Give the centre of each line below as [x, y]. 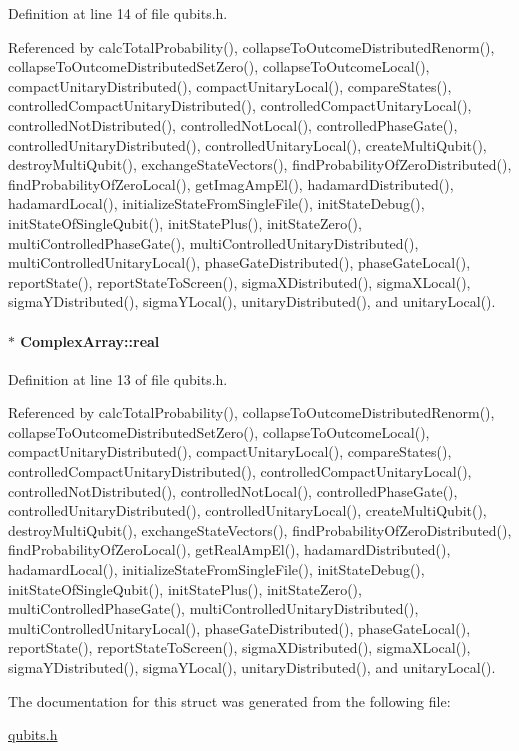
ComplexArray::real [90, 340]
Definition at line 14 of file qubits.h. [118, 13]
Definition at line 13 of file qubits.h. [118, 378]
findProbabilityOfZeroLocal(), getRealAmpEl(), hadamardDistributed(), [229, 549]
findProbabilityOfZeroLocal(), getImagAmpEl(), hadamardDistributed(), [231, 183]
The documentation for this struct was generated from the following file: [229, 700]
